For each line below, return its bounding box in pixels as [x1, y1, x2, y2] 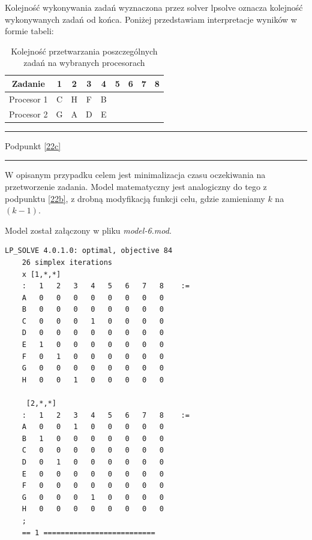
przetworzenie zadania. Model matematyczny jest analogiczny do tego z [5, 180, 267, 192]
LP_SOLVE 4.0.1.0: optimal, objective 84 [5, 246, 173, 255]
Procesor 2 [9, 107, 48, 120]
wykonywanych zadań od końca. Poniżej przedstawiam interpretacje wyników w [5, 13, 297, 25]
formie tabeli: [5, 25, 54, 37]
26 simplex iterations [22, 258, 112, 267]
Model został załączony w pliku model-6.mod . [5, 224, 172, 236]
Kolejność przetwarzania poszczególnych [11, 44, 158, 57]
